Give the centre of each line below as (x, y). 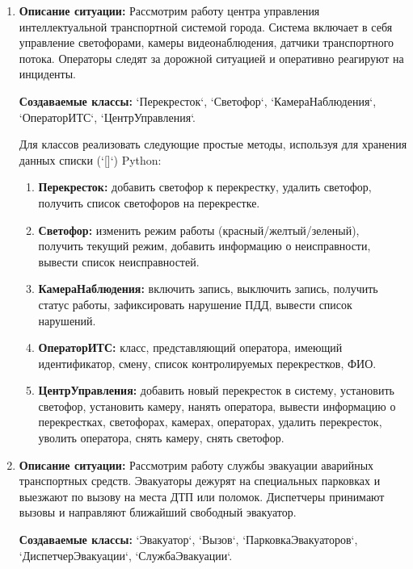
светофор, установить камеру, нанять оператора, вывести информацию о (217, 406)
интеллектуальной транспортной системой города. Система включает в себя (206, 26)
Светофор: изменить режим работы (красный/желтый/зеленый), (199, 230)
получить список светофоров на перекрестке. (149, 202)
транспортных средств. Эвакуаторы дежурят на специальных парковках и (200, 481)
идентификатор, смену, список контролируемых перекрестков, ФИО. (207, 363)
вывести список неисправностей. (119, 261)
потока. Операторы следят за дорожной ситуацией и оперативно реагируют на (211, 58)
